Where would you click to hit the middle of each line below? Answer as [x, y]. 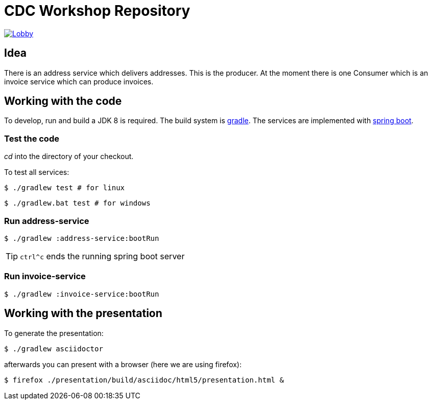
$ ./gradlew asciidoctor [54, 349]
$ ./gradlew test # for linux [65, 188]
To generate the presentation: [54, 333]
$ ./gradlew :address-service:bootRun [82, 238]
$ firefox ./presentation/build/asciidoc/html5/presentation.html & [144, 380]
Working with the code [63, 101]
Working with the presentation [83, 313]
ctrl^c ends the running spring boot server [102, 256]
